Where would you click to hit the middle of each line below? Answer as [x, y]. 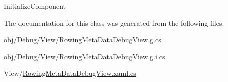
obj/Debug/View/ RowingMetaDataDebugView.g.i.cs [85, 56]
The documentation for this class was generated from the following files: [114, 23]
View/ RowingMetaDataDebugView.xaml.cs [70, 73]
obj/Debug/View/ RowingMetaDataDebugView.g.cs [83, 40]
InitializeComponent [35, 6]
